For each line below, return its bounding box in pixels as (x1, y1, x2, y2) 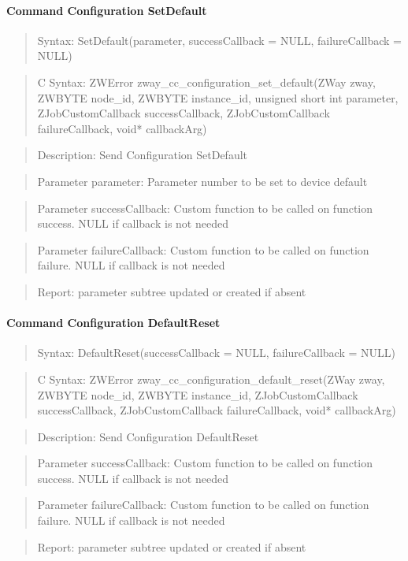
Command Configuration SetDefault (6, 2, 207, 18)
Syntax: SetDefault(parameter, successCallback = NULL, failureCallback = (37, 32, 402, 48)
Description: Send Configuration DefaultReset (37, 428, 259, 444)
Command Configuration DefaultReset (6, 314, 221, 331)
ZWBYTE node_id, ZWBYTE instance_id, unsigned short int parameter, (37, 89, 399, 106)
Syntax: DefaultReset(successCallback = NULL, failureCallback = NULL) (37, 344, 395, 361)
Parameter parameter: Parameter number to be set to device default (37, 173, 368, 189)
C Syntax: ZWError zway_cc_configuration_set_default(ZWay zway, (37, 73, 376, 90)
